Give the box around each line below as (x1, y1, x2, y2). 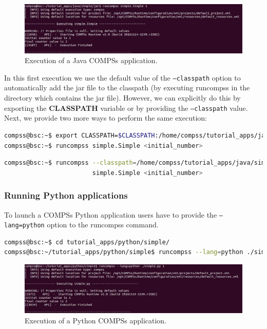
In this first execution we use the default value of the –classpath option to (4, 72, 241, 83)
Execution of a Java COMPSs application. (25, 55, 158, 66)
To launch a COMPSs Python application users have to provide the (4, 209, 217, 220)
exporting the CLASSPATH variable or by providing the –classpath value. (4, 102, 248, 113)
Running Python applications (4, 189, 128, 202)
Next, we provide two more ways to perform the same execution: (4, 112, 207, 123)
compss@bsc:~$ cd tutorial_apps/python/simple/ (4, 238, 170, 246)
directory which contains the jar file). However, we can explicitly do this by (4, 92, 241, 103)
